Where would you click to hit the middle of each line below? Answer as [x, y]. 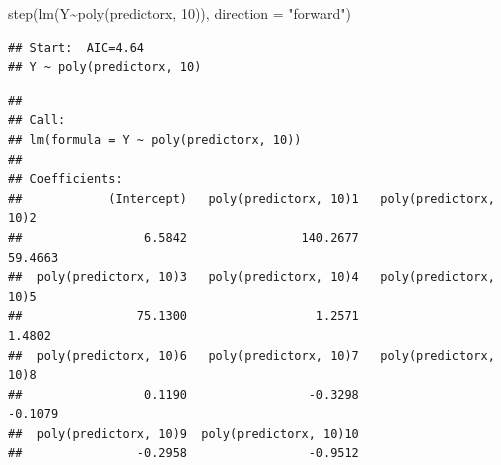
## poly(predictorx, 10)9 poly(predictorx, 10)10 [183, 433]
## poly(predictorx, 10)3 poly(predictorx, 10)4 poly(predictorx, [251, 277]
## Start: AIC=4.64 [76, 47]
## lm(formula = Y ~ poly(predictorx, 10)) [155, 139]
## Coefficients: [65, 179]
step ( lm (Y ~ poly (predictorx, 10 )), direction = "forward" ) [180, 13]
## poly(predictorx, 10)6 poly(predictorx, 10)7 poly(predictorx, [251, 355]
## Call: [37, 120]
